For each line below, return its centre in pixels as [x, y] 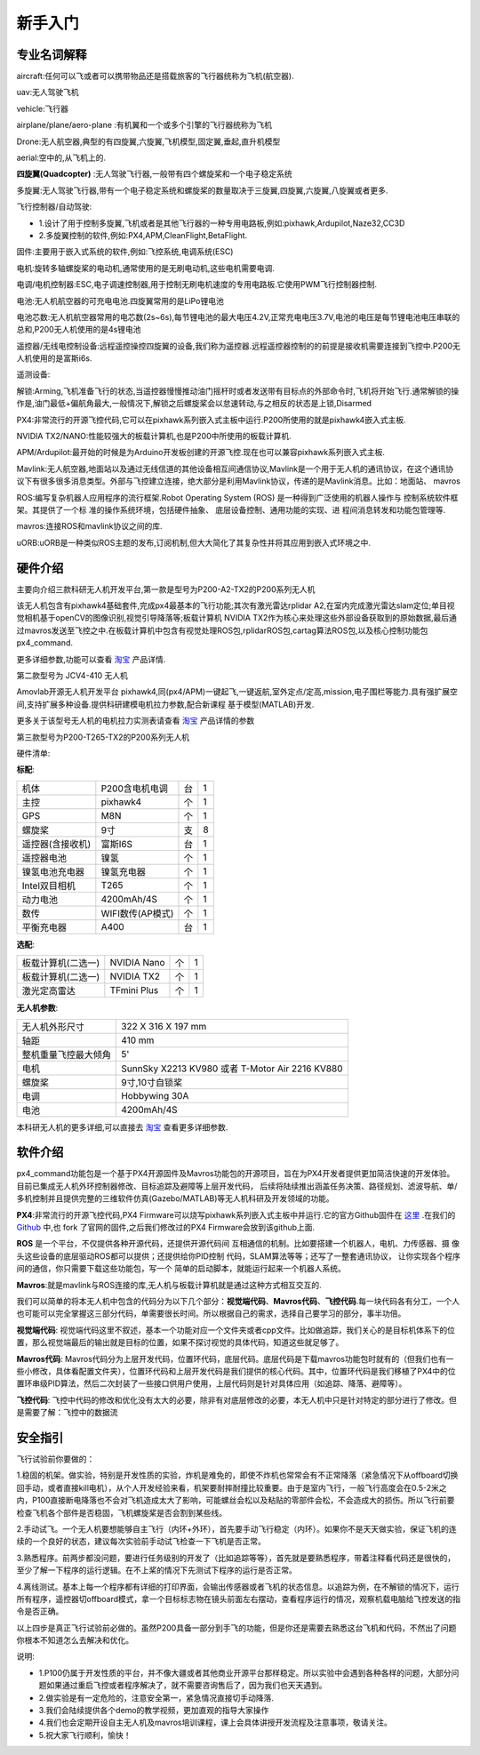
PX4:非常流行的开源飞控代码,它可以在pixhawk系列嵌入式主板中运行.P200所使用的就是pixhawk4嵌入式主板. [211, 420]
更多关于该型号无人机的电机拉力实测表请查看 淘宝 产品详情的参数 [136, 721]
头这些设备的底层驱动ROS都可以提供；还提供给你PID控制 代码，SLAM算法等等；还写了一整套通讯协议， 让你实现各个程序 [239, 1256]
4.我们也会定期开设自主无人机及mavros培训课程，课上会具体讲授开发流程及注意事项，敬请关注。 [216, 1723]
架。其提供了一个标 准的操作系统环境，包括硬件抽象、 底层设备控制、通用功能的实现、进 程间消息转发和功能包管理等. [231, 510]
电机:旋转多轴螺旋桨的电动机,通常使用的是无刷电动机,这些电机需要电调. [146, 268]
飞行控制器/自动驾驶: [54, 207]
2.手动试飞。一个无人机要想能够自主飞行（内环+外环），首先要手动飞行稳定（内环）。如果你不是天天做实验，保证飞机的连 [236, 1528]
